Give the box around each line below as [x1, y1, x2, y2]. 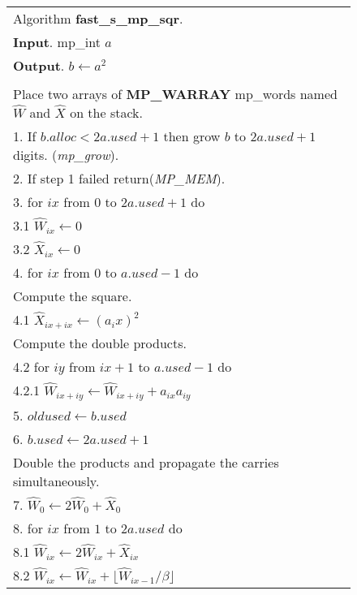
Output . [13, 56, 65, 75]
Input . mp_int [13, 32, 101, 51]
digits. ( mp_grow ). [13, 145, 119, 164]
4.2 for [13, 357, 49, 376]
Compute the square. [13, 287, 132, 305]
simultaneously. [13, 471, 100, 490]
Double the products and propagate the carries [13, 452, 279, 472]
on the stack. [70, 103, 143, 122]
